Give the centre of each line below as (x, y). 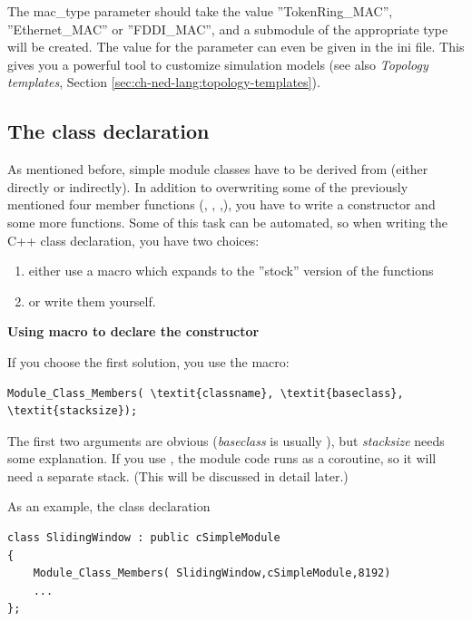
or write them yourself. (92, 301)
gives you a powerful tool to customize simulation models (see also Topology (218, 64)
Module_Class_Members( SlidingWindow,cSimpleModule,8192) (212, 573)
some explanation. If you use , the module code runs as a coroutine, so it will (222, 458)
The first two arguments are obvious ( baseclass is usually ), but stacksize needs (226, 440)
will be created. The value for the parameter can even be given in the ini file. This (236, 47)
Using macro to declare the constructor (133, 331)
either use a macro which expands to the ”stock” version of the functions (231, 271)
